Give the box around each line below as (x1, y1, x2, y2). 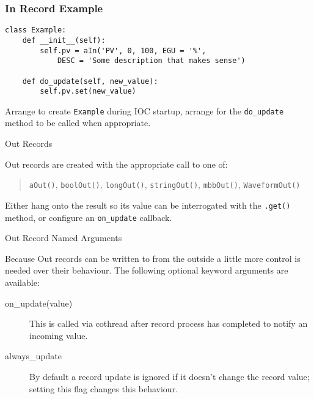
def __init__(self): (22, 35, 106, 45)
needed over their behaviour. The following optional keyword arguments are (5, 264, 288, 277)
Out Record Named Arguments (5, 231, 122, 244)
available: (5, 276, 40, 288)
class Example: (5, 26, 67, 35)
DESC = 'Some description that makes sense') (57, 56, 246, 65)
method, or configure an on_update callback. (5, 211, 172, 223)
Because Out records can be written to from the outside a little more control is (5, 252, 301, 264)
